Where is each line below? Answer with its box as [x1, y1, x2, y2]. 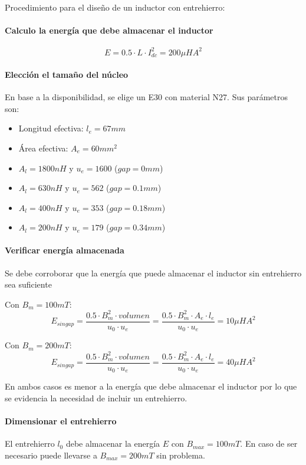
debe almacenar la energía [65, 437, 160, 450]
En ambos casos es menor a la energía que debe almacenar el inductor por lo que [5, 380, 297, 393]
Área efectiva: [18, 141, 68, 154]
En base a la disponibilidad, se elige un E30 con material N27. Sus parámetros [5, 91, 288, 103]
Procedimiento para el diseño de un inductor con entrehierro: [5, 1, 225, 13]
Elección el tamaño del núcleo [5, 68, 129, 80]
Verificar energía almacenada [5, 244, 124, 256]
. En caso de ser [240, 437, 298, 450]
